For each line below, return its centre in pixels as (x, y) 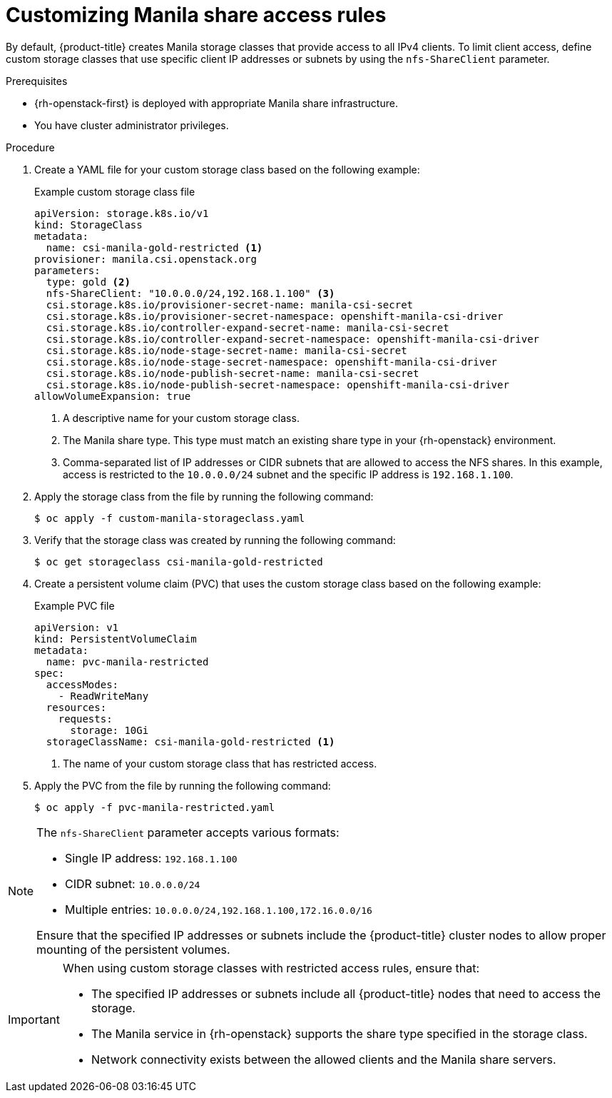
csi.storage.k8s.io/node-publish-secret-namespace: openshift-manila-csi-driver (277, 384)
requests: (85, 719)
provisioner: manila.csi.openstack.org (146, 259)
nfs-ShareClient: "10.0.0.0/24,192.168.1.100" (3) (190, 293)
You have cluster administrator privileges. (132, 125)
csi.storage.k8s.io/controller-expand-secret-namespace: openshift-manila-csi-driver (293, 339)
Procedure (30, 147)
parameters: (67, 270)
